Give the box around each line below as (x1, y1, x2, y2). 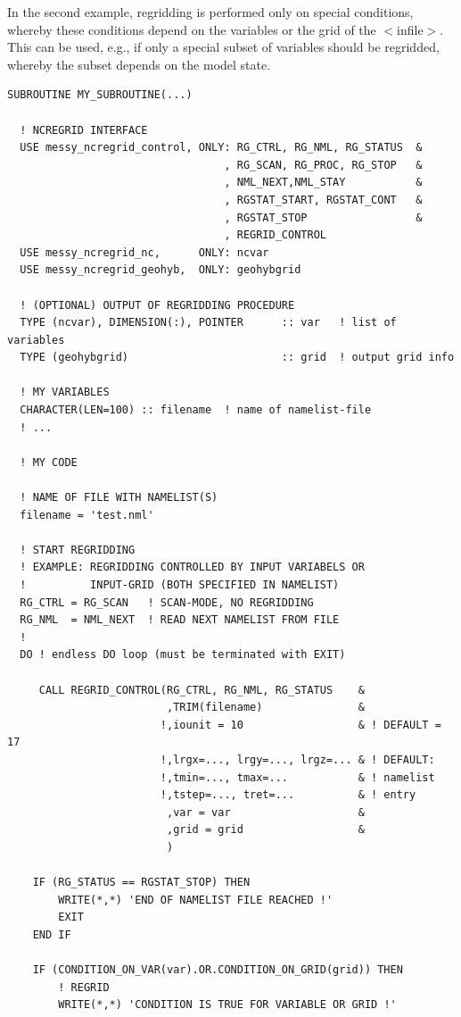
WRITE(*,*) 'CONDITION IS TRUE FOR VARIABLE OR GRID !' (58, 998, 397, 1012)
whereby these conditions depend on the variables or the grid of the (7, 20, 376, 38)
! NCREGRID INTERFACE (20, 123, 148, 137)
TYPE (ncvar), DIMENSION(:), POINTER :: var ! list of (20, 316, 397, 329)
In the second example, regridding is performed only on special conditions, (7, 3, 414, 21)
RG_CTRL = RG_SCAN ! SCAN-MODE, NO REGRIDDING (20, 596, 314, 609)
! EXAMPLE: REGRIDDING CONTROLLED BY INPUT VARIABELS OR (20, 561, 365, 574)
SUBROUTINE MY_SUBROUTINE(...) (7, 88, 193, 102)
